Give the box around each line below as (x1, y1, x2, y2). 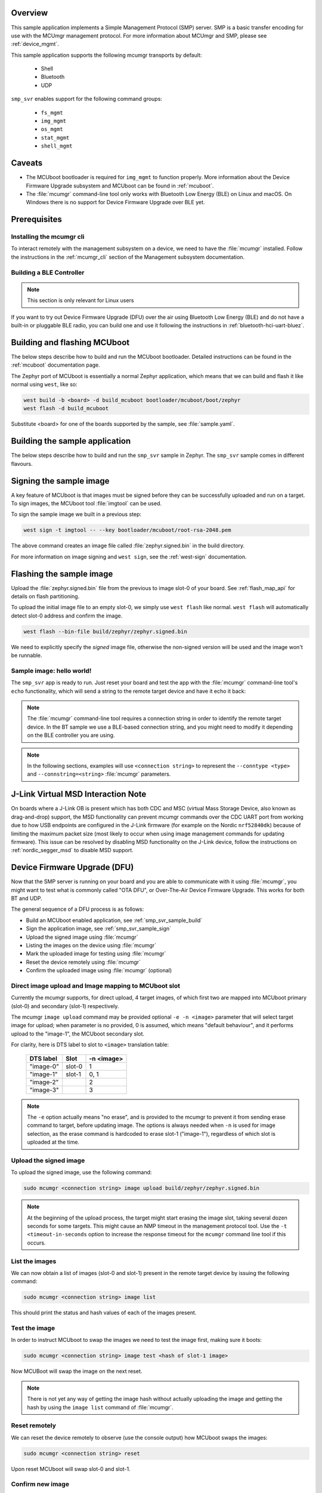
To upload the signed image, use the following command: (11, 1169, 152, 1176)
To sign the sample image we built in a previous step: (11, 511, 142, 518)
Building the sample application (11, 436, 131, 446)
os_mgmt (41, 126, 64, 133)
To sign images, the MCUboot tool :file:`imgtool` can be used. (11, 499, 162, 507)
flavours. (11, 460, 33, 467)
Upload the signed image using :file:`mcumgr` (26, 933, 138, 941)
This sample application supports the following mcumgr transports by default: (11, 51, 202, 59)
